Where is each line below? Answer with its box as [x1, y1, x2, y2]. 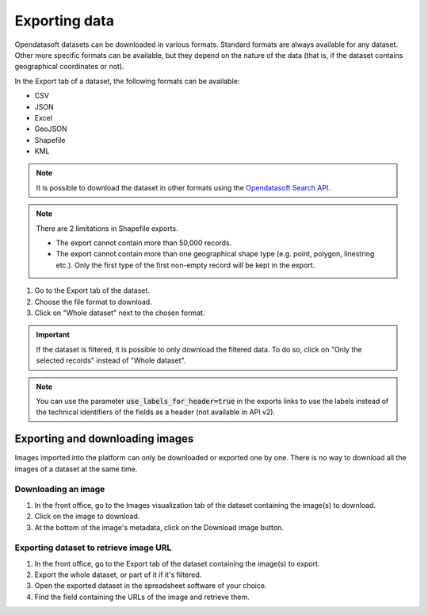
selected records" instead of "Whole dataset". [36, 356, 186, 365]
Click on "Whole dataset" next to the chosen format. [34, 308, 205, 317]
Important [36, 330, 71, 340]
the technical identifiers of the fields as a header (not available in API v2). [36, 407, 276, 417]
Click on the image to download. [34, 512, 140, 521]
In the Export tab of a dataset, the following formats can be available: [14, 76, 240, 86]
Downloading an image [14, 484, 105, 495]
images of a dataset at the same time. [14, 464, 138, 474]
